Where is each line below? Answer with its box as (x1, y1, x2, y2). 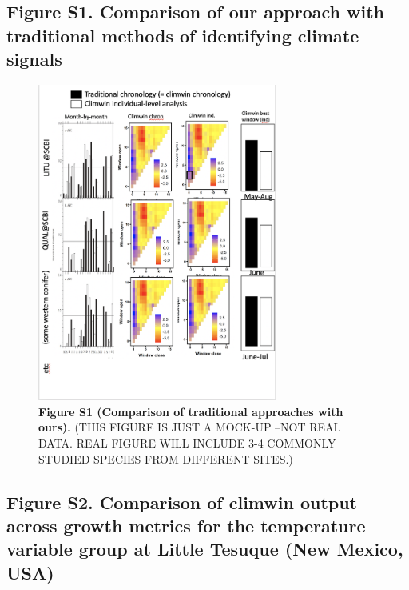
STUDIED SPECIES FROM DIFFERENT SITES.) (38, 450, 293, 467)
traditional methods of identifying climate (6, 22, 359, 47)
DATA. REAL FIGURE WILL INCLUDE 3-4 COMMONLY (38, 434, 336, 451)
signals (6, 46, 62, 71)
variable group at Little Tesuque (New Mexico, (6, 536, 403, 561)
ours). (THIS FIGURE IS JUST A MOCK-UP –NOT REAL (38, 419, 341, 435)
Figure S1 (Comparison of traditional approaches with (38, 403, 343, 419)
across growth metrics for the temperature (6, 512, 366, 537)
